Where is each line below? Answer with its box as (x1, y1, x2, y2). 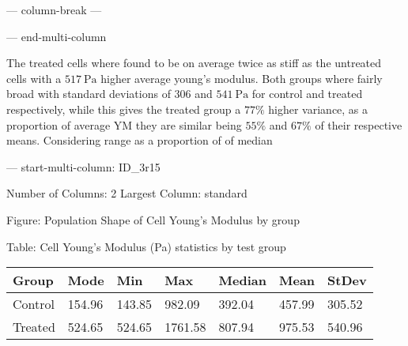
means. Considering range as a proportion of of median (6, 132, 273, 149)
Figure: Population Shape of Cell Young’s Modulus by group (6, 211, 300, 228)
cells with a (6, 70, 62, 86)
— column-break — (6, 2, 102, 17)
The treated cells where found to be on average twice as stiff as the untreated (6, 55, 382, 71)
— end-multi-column (6, 28, 107, 44)
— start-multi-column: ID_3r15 (6, 158, 161, 175)
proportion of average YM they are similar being (6, 116, 242, 133)
